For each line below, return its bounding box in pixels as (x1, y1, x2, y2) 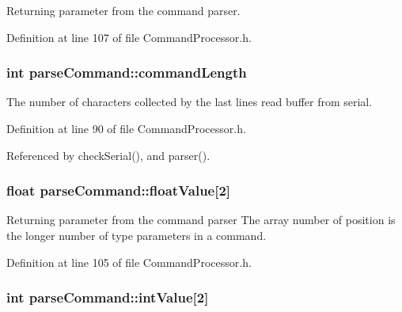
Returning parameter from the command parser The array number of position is (6, 211, 396, 228)
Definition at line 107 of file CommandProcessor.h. (6, 29, 252, 45)
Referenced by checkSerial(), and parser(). (6, 146, 210, 163)
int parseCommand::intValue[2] (6, 287, 209, 307)
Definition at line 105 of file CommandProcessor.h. (6, 253, 252, 270)
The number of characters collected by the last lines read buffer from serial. (6, 93, 373, 110)
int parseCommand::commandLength (6, 63, 247, 82)
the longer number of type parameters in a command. (6, 227, 267, 243)
